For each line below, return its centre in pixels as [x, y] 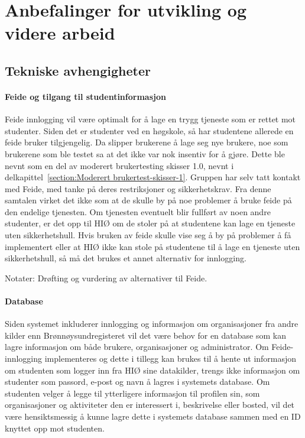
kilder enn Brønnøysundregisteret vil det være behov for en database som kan [145, 335]
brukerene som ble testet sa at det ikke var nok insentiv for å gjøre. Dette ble [145, 153]
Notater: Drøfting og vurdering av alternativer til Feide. [106, 278]
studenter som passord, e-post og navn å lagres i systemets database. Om [137, 382]
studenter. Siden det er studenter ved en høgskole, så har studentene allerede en [149, 130]
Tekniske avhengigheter [78, 70]
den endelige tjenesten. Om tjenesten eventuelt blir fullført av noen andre [138, 211]
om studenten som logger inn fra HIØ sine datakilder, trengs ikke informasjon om [152, 370]
